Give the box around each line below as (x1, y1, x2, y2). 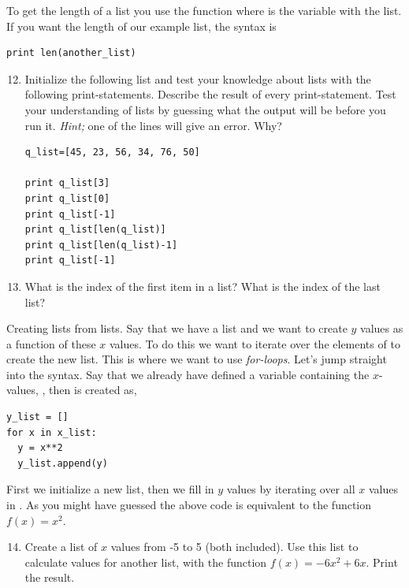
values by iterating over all (226, 481, 355, 497)
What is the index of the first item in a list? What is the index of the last (24, 277, 381, 294)
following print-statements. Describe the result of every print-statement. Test (24, 86, 396, 102)
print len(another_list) (6, 47, 136, 59)
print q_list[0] (24, 192, 110, 204)
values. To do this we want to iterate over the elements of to (109, 335, 400, 352)
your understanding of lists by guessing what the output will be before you (24, 101, 386, 117)
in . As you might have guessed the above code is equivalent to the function (6, 497, 372, 513)
